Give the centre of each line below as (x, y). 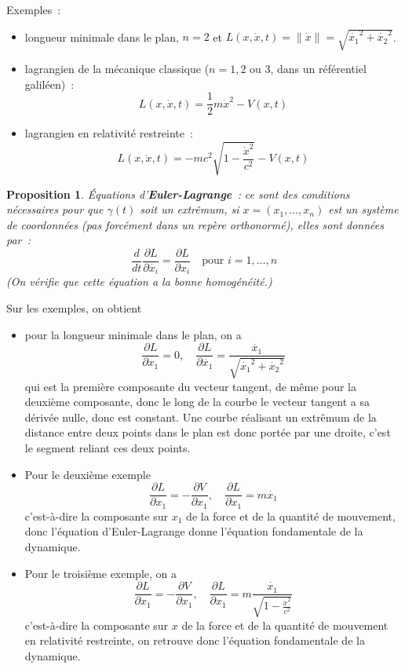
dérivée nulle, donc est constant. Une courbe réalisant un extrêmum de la (201, 417)
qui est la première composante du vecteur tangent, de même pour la (191, 386)
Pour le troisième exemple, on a (101, 573)
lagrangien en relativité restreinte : (109, 133)
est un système (363, 209)
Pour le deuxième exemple (88, 474)
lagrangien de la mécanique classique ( (117, 69)
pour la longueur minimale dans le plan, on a (133, 334)
